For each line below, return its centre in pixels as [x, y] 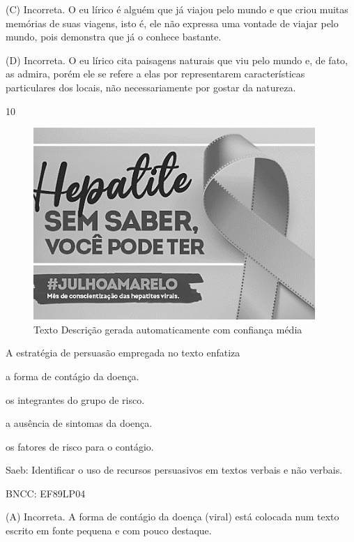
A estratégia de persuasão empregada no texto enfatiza [123, 353]
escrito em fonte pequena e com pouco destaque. [109, 530]
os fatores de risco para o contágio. [80, 446]
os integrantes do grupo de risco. [75, 399]
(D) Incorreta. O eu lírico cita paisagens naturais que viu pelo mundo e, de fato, [177, 60]
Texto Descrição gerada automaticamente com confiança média [168, 329]
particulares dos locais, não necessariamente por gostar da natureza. [151, 87]
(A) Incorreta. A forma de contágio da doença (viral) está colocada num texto [172, 517]
